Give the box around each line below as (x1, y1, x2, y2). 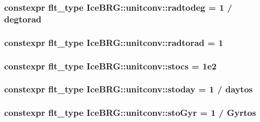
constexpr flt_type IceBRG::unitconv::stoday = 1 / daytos (4, 83, 253, 95)
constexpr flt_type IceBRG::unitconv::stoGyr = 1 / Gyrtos (4, 106, 256, 119)
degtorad (4, 12, 42, 25)
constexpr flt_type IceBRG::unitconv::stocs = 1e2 (4, 59, 217, 72)
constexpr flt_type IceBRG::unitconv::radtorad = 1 (4, 36, 224, 48)
